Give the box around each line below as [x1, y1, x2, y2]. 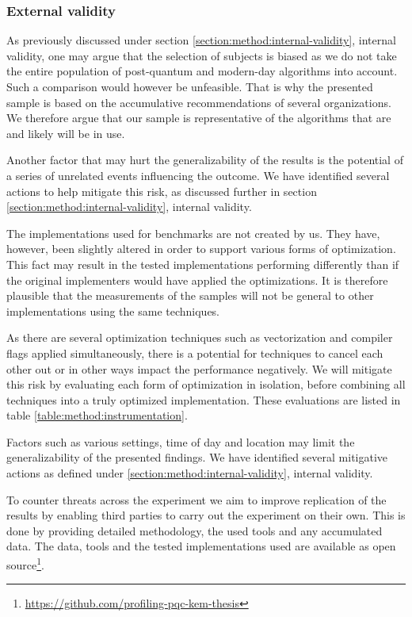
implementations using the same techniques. [6, 302, 220, 319]
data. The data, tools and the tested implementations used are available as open [6, 538, 396, 554]
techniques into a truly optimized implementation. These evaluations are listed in [6, 391, 401, 408]
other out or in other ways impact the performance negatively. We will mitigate [6, 360, 392, 377]
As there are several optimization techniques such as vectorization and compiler [6, 329, 393, 346]
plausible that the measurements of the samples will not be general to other [6, 287, 374, 304]
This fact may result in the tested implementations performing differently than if [6, 255, 399, 272]
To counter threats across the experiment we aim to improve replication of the [6, 491, 387, 508]
